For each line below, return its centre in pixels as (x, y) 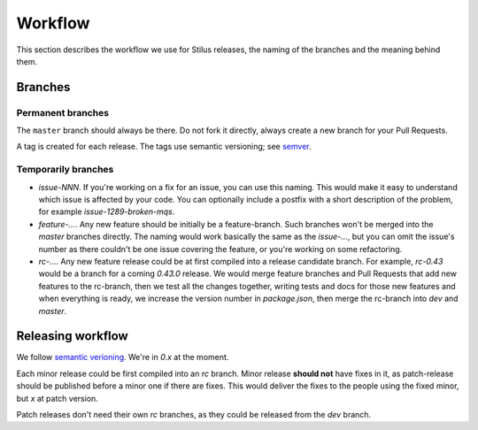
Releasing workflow (72, 336)
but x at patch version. (58, 398)
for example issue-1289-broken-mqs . (107, 211)
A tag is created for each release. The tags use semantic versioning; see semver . (164, 147)
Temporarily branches (65, 170)
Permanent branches (63, 112)
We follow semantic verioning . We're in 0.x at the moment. (123, 357)
